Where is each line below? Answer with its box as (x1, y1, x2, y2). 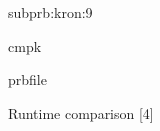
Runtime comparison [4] (8, 102, 154, 123)
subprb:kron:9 (8, 2, 93, 22)
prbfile (8, 69, 47, 90)
